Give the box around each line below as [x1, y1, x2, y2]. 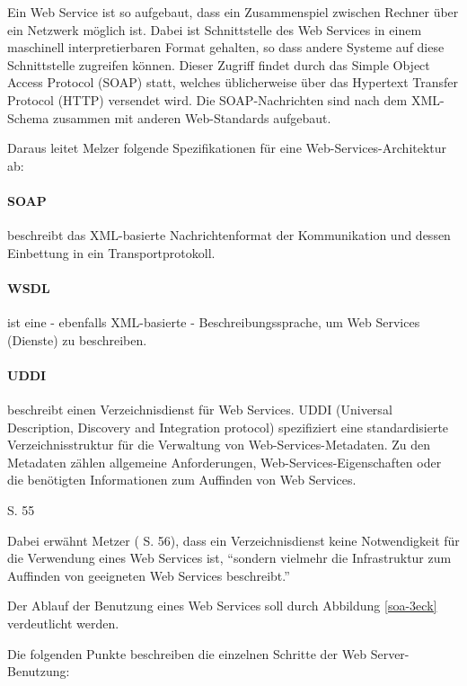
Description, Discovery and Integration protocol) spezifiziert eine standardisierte [7, 417, 449, 436]
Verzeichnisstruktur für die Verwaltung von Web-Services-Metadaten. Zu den [7, 435, 431, 454]
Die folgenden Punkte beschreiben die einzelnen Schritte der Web [7, 644, 366, 663]
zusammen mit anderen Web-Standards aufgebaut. [52, 108, 331, 127]
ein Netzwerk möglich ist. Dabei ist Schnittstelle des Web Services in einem [7, 20, 422, 39]
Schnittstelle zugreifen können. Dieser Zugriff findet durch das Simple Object [7, 55, 430, 74]
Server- [370, 644, 410, 663]
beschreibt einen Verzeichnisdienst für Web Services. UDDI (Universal [7, 400, 392, 419]
